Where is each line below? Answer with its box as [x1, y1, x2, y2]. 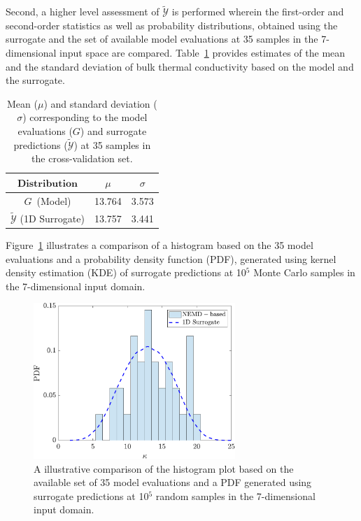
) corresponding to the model [22, 110, 148, 124]
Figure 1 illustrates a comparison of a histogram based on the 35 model [6, 237, 313, 252]
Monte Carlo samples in [253, 265, 355, 280]
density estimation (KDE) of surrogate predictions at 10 [6, 265, 246, 280]
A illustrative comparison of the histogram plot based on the [34, 461, 294, 476]
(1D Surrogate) [20, 210, 85, 225]
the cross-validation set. [31, 151, 133, 166]
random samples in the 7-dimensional [155, 488, 316, 503]
